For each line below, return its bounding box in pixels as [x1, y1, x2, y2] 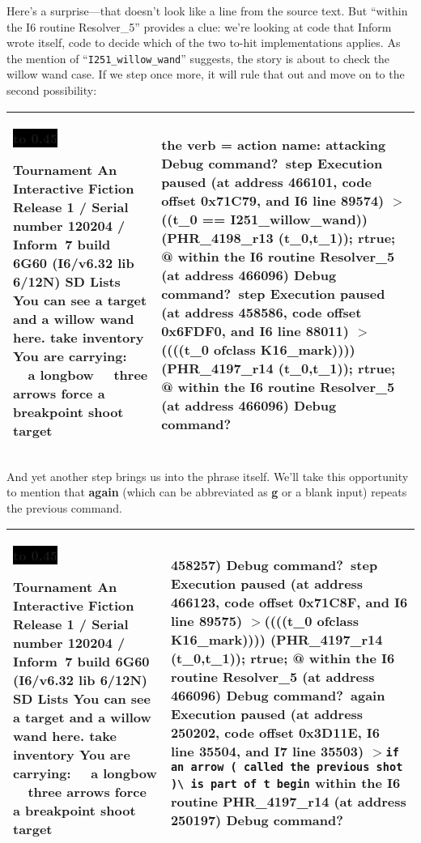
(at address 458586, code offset [161, 302, 362, 321]
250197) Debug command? [170, 810, 343, 829]
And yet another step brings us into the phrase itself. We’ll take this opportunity [6, 467, 409, 484]
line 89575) [170, 611, 243, 630]
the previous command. [6, 499, 122, 516]
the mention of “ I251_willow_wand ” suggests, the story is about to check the [6, 49, 390, 66]
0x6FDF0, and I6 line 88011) [161, 321, 349, 340]
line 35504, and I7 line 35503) [170, 741, 364, 760]
